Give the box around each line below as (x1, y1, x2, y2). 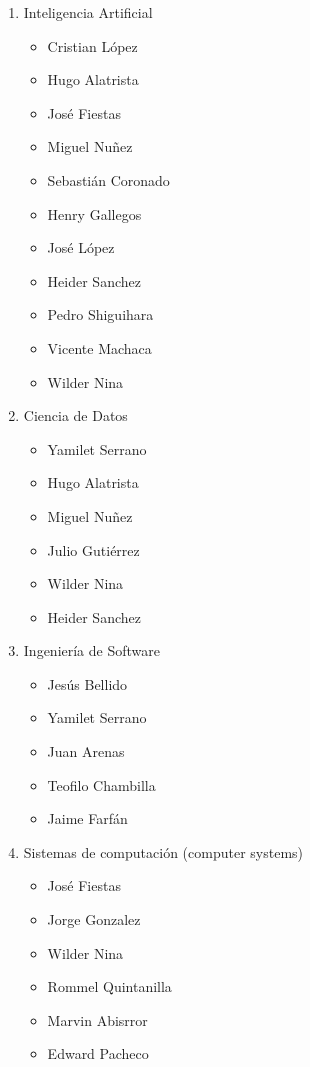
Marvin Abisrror (47, 1009, 148, 1030)
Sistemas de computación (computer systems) (23, 841, 304, 862)
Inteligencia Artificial (23, 2, 153, 22)
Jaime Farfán (47, 808, 128, 829)
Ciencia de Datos (23, 405, 128, 426)
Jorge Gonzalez (47, 909, 141, 930)
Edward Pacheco (47, 1043, 149, 1064)
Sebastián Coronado (47, 169, 170, 190)
